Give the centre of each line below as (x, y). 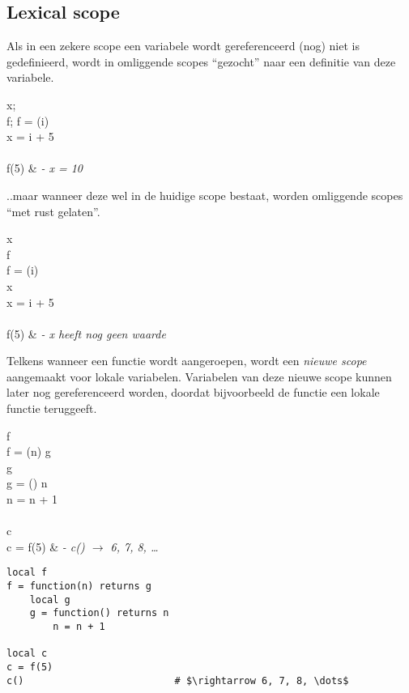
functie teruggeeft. (52, 408)
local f (27, 573)
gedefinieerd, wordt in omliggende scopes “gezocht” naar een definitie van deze (201, 61)
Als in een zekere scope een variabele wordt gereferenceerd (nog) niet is (183, 46)
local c (27, 654)
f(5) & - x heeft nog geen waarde (86, 333)
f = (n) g (29, 451)
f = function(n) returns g (79, 587)
